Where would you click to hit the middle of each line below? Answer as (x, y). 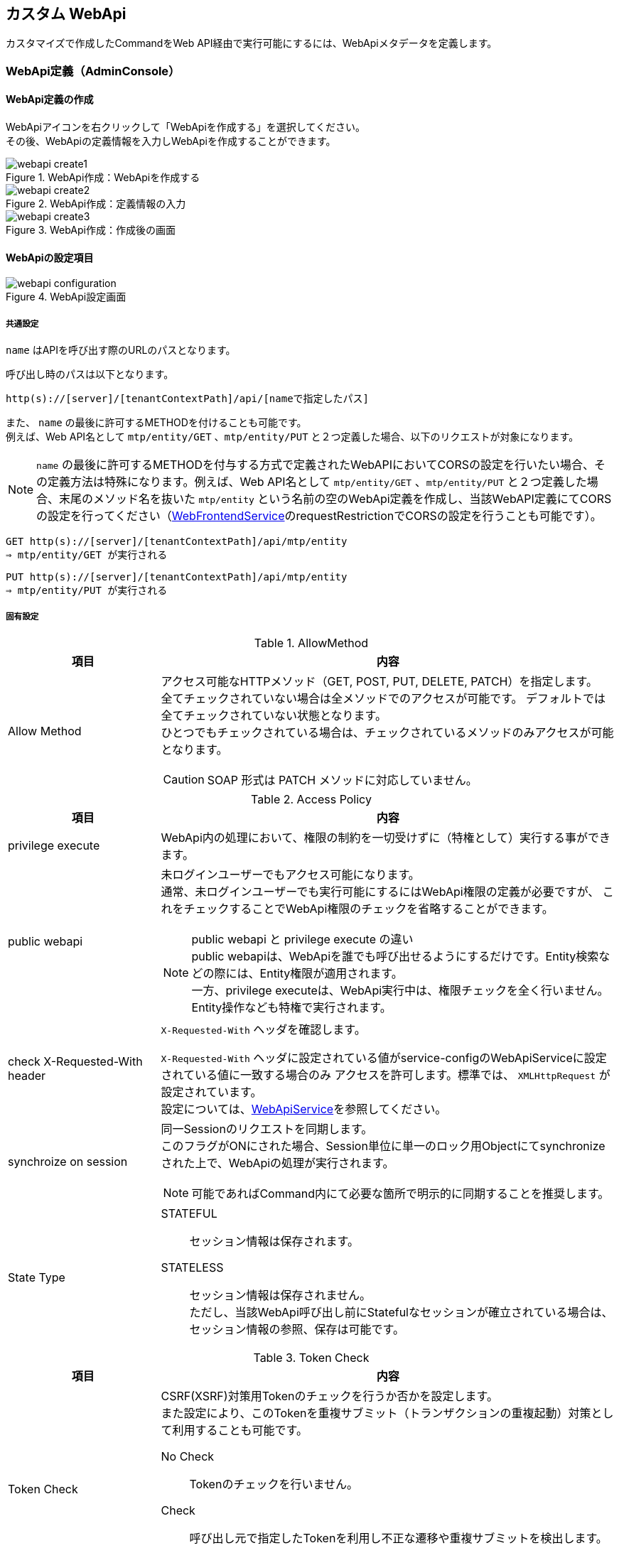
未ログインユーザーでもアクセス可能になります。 (290, 874)
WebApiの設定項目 (50, 257)
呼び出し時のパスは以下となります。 (90, 374)
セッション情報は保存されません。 (280, 1295)
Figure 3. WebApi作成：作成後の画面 (91, 230)
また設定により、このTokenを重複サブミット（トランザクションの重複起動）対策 (376, 1413)
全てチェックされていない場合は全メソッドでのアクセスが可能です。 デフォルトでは (383, 698)
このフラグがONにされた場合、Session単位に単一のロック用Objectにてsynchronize (383, 1146)
